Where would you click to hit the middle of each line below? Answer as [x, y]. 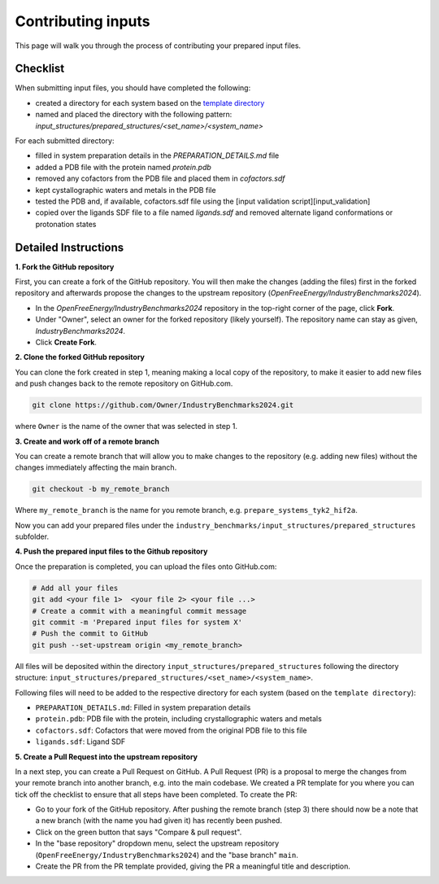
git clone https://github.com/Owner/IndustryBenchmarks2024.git [163, 405]
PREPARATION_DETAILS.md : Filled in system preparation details [143, 707]
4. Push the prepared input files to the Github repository [111, 551]
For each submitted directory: [65, 141]
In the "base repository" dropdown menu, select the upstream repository [157, 843]
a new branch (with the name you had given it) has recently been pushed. [159, 821]
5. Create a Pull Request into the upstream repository [106, 756]
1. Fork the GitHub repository [65, 267]
